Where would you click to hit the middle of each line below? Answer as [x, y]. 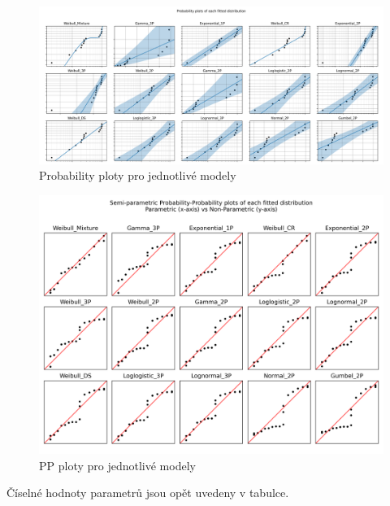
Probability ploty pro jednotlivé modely [138, 175]
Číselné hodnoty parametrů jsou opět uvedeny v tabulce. [148, 493]
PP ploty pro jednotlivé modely [117, 465]
